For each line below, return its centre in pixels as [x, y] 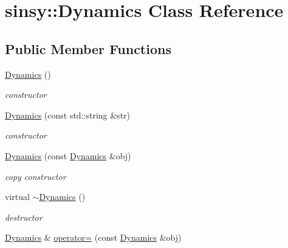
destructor [24, 217]
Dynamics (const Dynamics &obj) [68, 155]
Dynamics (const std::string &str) [68, 115]
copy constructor [36, 176]
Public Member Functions [88, 48]
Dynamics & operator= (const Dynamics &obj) [93, 237]
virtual [17, 197]
